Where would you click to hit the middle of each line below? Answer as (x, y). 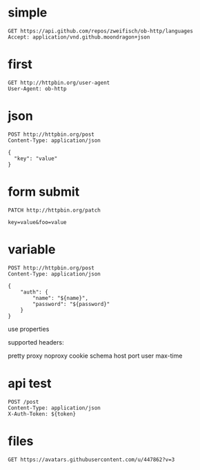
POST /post (23, 402)
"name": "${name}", (61, 298)
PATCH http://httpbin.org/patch (54, 210)
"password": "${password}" (71, 304)
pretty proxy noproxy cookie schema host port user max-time (95, 356)
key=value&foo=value (38, 222)
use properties (29, 329)
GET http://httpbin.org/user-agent (59, 83)
